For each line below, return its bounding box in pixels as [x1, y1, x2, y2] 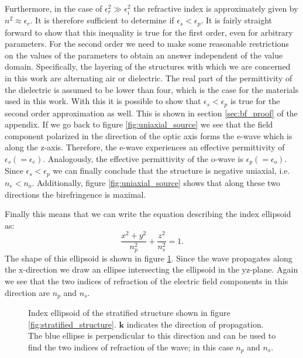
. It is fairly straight [201, 14, 272, 26]
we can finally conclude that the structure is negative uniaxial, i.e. [53, 164, 290, 177]
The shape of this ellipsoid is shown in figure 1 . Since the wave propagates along [5, 252, 292, 264]
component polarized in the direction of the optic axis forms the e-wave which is [5, 129, 292, 142]
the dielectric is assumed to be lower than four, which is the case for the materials [5, 83, 299, 95]
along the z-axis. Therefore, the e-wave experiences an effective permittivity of [5, 141, 285, 153]
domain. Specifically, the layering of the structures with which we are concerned [5, 60, 291, 73]
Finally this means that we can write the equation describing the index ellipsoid [5, 208, 291, 220]
